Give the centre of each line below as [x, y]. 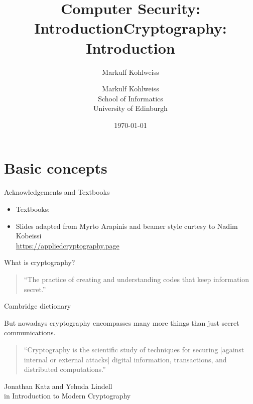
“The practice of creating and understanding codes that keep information [137, 279]
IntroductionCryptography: [131, 28]
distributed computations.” [65, 369]
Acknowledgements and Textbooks [57, 192]
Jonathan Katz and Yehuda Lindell [58, 386]
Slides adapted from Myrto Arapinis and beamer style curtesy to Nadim [127, 226]
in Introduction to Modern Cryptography [68, 396]
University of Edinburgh [131, 108]
